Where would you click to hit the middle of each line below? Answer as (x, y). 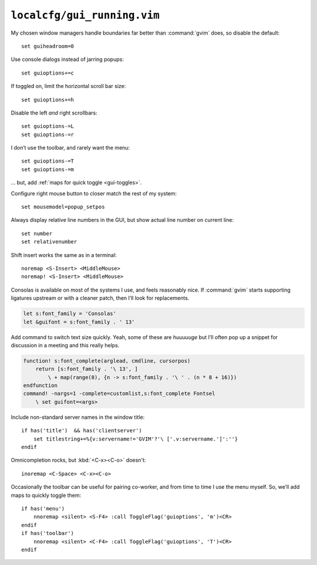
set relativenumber (49, 242)
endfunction (41, 385)
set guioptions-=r (48, 134)
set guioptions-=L (48, 126)
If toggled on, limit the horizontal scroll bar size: (68, 86)
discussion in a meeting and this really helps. (65, 345)
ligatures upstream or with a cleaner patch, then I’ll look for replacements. (100, 298)
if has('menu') (43, 508)
